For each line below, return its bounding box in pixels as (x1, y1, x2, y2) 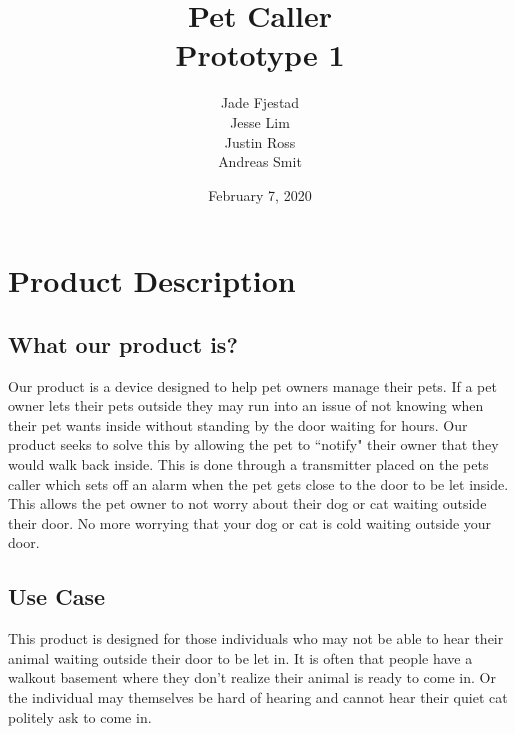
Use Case (8, 581, 106, 612)
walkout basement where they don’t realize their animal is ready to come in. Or (8, 667, 496, 688)
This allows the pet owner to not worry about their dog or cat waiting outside (8, 493, 487, 514)
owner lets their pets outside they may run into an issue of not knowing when (8, 395, 484, 416)
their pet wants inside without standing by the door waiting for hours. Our (8, 414, 468, 435)
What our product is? (8, 328, 238, 359)
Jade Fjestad (220, 92, 300, 113)
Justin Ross (224, 131, 296, 152)
